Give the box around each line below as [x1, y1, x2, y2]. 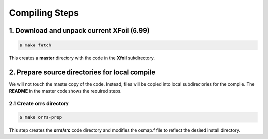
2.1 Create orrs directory [9, 100, 69, 107]
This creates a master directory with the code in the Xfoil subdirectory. [9, 55, 155, 61]
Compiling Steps [9, 7, 79, 18]
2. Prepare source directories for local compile [9, 68, 156, 76]
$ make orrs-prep [19, 114, 62, 120]
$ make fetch [19, 43, 52, 48]
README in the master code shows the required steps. [9, 88, 122, 94]
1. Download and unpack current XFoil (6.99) [9, 26, 150, 35]
